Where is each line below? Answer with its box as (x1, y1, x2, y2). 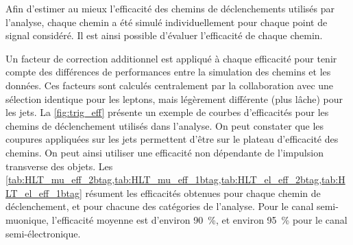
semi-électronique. (5, 226, 81, 240)
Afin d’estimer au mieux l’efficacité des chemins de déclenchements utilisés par (5, 1, 334, 15)
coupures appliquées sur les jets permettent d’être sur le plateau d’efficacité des (5, 132, 339, 146)
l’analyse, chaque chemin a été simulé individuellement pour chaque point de (5, 14, 328, 29)
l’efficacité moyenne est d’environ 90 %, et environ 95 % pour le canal (51, 212, 348, 226)
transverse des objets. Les (5, 159, 113, 173)
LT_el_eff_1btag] (5, 185, 82, 200)
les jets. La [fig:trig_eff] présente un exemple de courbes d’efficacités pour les (5, 105, 329, 119)
